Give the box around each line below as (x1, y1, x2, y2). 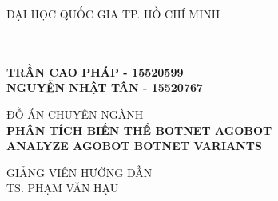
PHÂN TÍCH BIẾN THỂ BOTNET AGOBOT (6, 121, 272, 138)
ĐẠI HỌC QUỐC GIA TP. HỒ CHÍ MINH (6, 6, 220, 22)
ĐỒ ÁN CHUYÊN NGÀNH (6, 105, 144, 122)
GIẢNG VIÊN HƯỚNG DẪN (6, 164, 153, 180)
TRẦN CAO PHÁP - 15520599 (6, 63, 184, 80)
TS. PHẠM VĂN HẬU (6, 179, 119, 196)
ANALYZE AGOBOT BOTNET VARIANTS (6, 137, 262, 154)
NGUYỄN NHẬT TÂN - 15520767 (6, 79, 204, 96)
